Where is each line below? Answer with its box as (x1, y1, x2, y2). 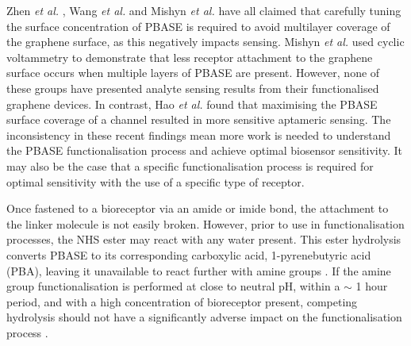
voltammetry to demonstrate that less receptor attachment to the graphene (6, 48, 373, 65)
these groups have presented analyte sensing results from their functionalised (6, 79, 379, 96)
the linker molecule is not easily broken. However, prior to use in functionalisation (6, 215, 405, 232)
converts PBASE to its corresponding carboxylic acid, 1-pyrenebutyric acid (6, 246, 371, 263)
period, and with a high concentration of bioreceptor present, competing (6, 293, 358, 309)
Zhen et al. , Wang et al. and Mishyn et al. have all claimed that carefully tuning (6, 2, 401, 18)
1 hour (355, 278, 388, 294)
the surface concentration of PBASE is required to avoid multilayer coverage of (6, 17, 390, 34)
